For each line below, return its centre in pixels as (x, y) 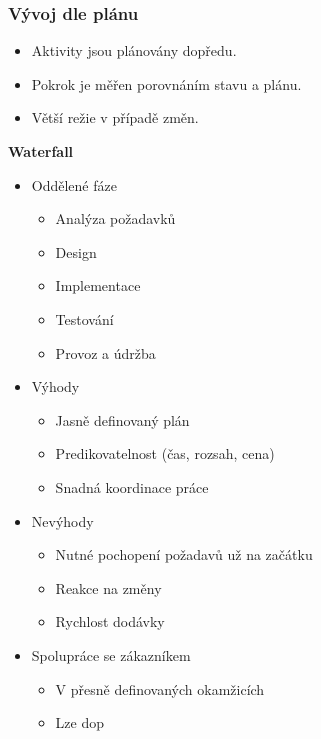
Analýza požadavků (115, 218)
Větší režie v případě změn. (115, 117)
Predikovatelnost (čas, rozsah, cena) (165, 453)
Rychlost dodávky (110, 621)
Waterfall (41, 151)
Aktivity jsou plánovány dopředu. (134, 50)
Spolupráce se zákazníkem (111, 654)
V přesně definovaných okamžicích (160, 688)
